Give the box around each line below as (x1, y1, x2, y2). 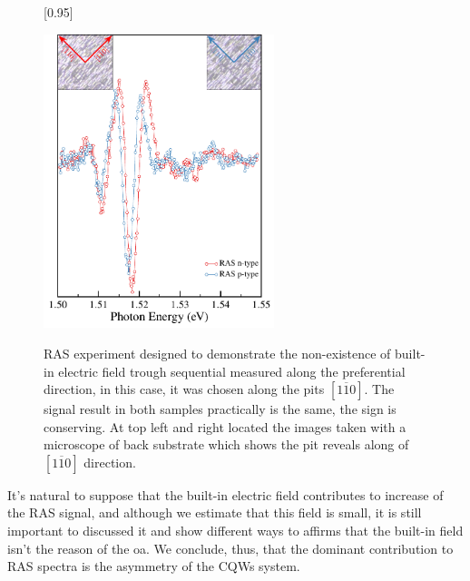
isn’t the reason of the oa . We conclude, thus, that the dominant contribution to (7, 538, 454, 557)
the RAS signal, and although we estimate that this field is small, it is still (7, 503, 422, 522)
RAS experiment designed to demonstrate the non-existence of (44, 343, 391, 362)
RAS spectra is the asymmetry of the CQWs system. (7, 556, 300, 576)
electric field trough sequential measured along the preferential (58, 361, 406, 380)
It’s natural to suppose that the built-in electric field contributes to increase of (7, 485, 444, 504)
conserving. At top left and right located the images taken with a (44, 417, 406, 436)
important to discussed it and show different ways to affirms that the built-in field (7, 521, 464, 540)
